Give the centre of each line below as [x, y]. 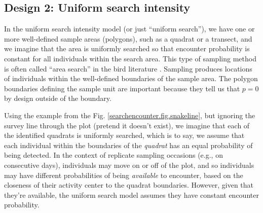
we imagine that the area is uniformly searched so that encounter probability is [127, 48]
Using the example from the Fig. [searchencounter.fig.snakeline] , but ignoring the [130, 115]
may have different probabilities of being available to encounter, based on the [124, 175]
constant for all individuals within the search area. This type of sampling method [130, 58]
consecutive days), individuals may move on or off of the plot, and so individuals [129, 165]
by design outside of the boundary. [58, 98]
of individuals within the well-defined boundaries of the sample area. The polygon [131, 78]
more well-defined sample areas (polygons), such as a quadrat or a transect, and [128, 38]
